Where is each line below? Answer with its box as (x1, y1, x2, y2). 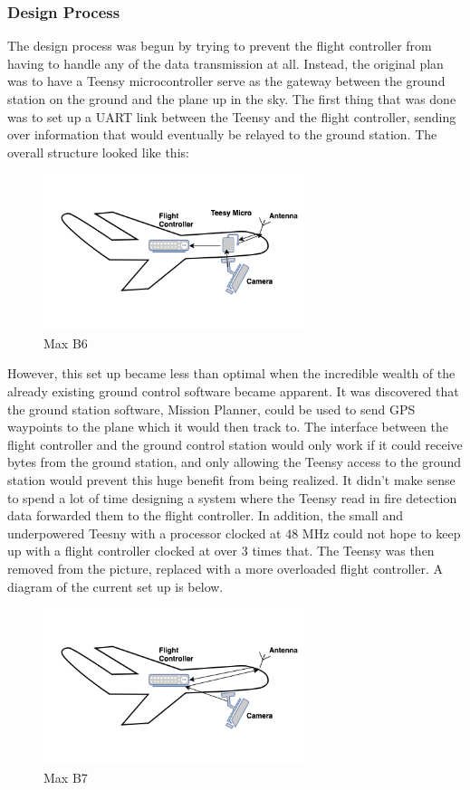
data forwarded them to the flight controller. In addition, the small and (7, 506, 403, 525)
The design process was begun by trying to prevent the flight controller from (7, 36, 432, 55)
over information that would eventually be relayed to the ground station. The (7, 125, 437, 144)
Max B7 (43, 767, 88, 786)
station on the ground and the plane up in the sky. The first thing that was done (7, 90, 456, 108)
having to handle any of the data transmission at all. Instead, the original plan (7, 53, 444, 72)
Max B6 (43, 333, 88, 352)
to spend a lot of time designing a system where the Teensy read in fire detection (7, 488, 457, 507)
